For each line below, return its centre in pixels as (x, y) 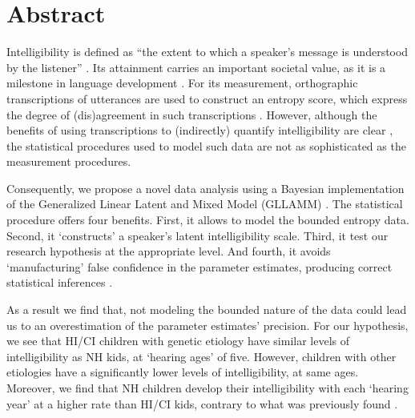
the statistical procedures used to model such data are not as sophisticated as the (206, 145)
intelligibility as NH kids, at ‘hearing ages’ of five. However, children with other (201, 356)
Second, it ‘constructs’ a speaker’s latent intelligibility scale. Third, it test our (197, 235)
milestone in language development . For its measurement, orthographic (182, 83)
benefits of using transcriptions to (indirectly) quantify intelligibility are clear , (200, 130)
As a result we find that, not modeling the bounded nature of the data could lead (207, 309)
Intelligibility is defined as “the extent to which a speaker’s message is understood (207, 52)
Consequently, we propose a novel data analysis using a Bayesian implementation (205, 188)
